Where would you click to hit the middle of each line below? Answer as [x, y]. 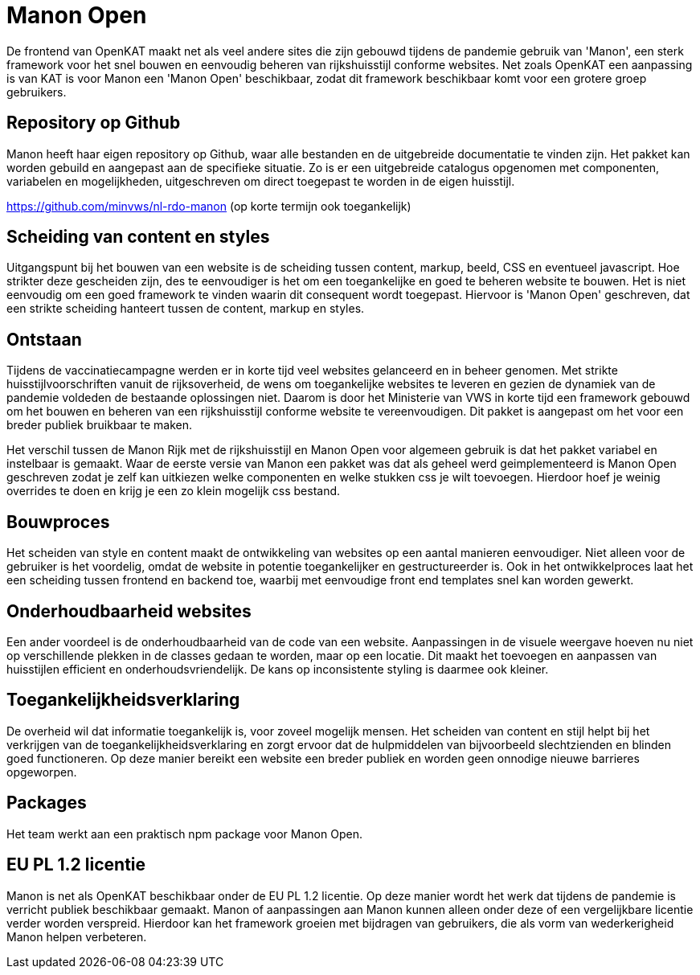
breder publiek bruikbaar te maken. [100, 425]
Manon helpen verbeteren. [77, 936]
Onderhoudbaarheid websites [129, 611]
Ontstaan [44, 339]
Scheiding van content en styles [138, 237]
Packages [47, 803]
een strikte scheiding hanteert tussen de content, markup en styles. [186, 309]
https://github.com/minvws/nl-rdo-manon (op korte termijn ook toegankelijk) [209, 206]
